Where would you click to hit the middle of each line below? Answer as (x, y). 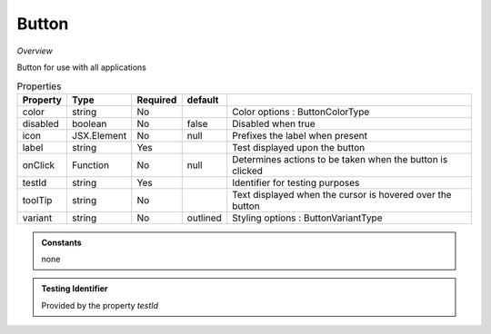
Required (157, 100)
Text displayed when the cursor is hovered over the (342, 194)
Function (90, 165)
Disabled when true (274, 123)
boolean (89, 123)
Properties (39, 86)
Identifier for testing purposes (296, 182)
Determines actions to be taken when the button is (340, 159)
